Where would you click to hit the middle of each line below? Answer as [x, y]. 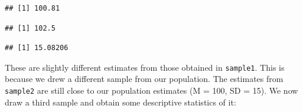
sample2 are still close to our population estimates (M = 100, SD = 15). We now [151, 90]
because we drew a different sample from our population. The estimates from [144, 79]
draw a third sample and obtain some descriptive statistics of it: [120, 102]
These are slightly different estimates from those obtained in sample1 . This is [145, 67]
